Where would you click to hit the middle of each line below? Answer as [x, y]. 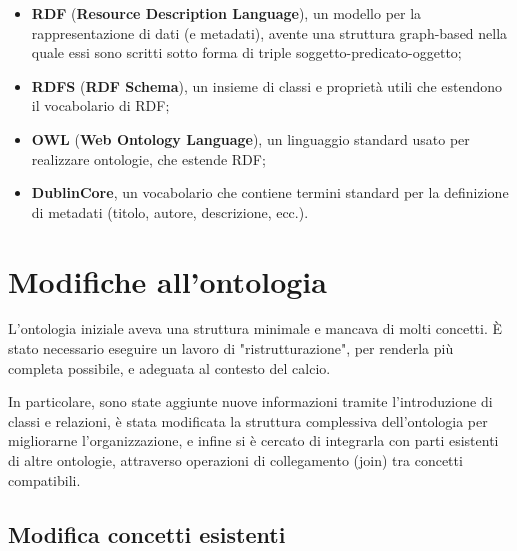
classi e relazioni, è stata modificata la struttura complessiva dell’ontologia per [248, 420]
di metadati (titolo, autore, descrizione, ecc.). [170, 211]
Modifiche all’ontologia [167, 280]
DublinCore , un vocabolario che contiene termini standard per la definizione [270, 192]
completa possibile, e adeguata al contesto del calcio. [169, 367]
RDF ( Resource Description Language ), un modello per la [226, 13]
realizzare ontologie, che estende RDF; [148, 158]
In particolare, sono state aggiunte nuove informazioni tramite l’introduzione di [250, 401]
